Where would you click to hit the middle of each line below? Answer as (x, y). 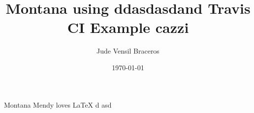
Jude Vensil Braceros (128, 51)
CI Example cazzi (128, 27)
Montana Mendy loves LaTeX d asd (58, 104)
